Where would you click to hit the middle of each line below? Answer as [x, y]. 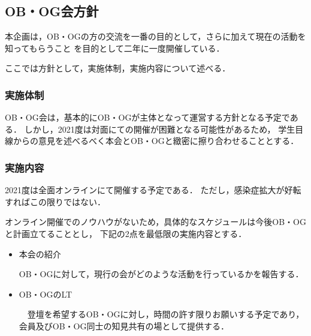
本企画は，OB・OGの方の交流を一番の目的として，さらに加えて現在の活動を [155, 36]
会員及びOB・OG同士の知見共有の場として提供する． [124, 325]
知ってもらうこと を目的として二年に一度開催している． [115, 48]
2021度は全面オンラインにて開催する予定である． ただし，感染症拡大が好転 [153, 190]
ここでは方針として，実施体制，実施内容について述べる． [118, 68]
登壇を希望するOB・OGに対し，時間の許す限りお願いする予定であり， [166, 314]
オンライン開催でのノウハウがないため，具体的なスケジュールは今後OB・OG [156, 222]
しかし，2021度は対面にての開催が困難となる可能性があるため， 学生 [160, 129]
